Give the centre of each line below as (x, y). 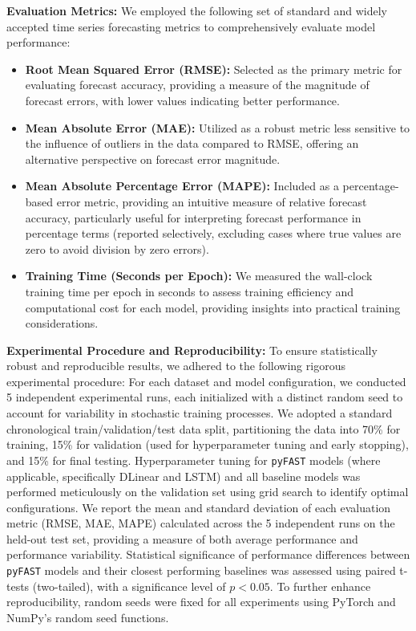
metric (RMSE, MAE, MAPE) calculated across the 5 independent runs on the (201, 523)
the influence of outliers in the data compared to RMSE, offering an (192, 143)
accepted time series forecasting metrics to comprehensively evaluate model (191, 26)
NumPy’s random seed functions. (88, 617)
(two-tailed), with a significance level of (129, 586)
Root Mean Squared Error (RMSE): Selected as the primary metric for (214, 69)
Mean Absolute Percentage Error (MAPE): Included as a (182, 186)
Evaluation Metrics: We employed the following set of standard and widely (197, 10)
